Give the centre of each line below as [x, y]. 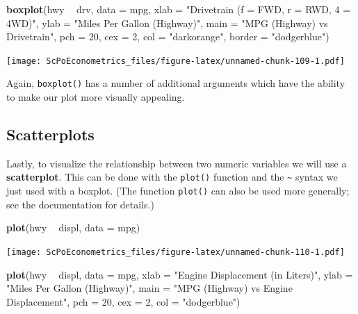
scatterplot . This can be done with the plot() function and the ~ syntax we [172, 177]
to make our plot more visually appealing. [96, 97]
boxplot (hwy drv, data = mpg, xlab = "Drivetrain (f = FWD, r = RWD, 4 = [179, 9]
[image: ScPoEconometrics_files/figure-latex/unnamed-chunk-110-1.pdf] [176, 252]
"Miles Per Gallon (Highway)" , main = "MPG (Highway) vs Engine [149, 288]
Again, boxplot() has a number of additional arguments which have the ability [176, 83]
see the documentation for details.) [80, 204]
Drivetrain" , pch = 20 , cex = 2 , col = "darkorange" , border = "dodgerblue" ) [168, 36]
